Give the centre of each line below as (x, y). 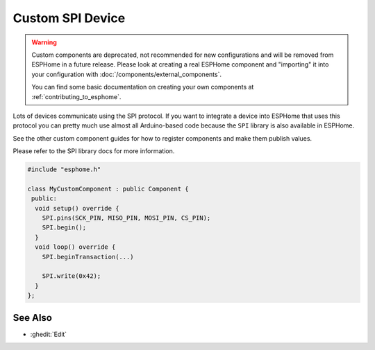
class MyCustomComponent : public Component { (108, 189)
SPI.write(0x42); (72, 276)
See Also (32, 318)
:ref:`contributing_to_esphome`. (76, 96)
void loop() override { (75, 247)
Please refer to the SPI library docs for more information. (94, 151)
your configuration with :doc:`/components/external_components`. (127, 74)
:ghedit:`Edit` (49, 334)
